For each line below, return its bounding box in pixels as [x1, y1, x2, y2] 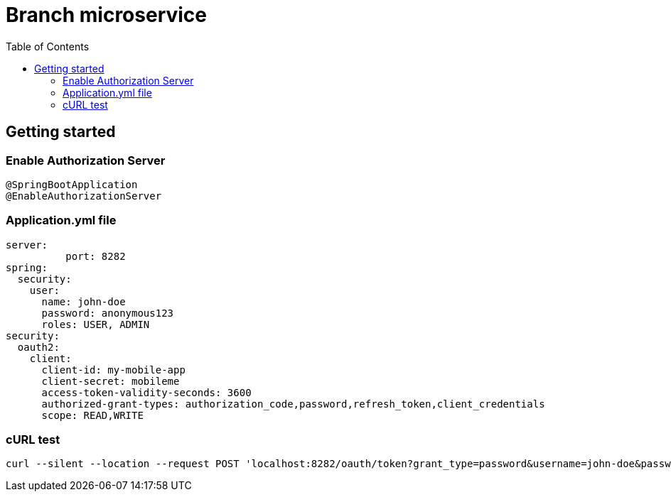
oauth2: [17, 341, 60, 353]
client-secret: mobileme [41, 375, 180, 387]
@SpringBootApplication [6, 178, 138, 190]
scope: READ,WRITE [41, 409, 144, 421]
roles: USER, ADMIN [41, 318, 150, 330]
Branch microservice [6, 3, 208, 27]
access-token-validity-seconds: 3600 [41, 386, 252, 398]
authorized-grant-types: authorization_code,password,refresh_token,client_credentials [41, 398, 545, 410]
